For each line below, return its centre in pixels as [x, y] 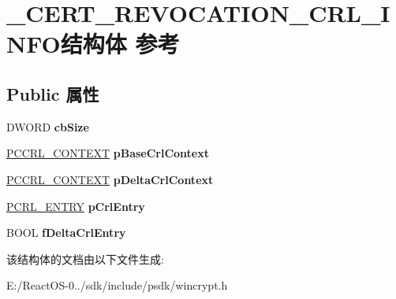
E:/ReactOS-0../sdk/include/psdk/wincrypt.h [117, 285]
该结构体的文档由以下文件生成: [85, 258]
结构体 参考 [120, 44]
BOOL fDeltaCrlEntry [66, 233]
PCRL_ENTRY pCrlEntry [76, 206]
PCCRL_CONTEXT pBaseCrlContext [108, 153]
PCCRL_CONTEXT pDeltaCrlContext [110, 179]
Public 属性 [53, 93]
